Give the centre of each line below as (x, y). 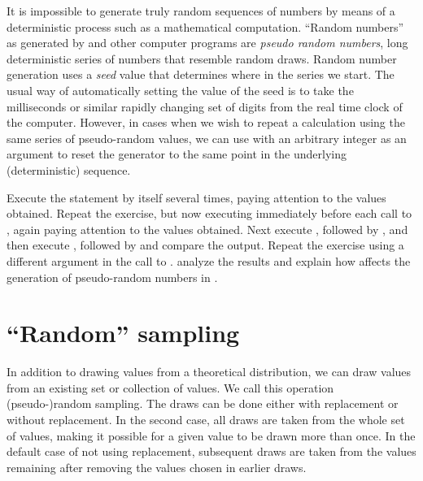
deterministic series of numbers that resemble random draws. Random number (202, 58)
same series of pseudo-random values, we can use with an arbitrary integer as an (207, 138)
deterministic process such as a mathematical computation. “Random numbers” (205, 26)
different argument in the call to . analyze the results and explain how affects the (209, 260)
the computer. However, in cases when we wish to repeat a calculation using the (206, 122)
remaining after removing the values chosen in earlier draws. (157, 467)
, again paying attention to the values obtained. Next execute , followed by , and (207, 229)
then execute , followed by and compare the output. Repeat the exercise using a (205, 245)
